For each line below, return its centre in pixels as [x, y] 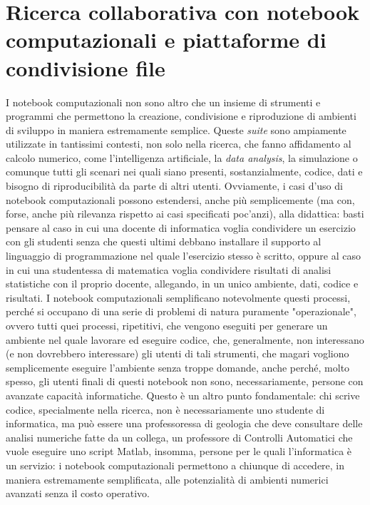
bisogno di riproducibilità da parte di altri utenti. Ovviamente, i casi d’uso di [174, 186]
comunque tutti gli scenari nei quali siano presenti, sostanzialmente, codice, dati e [184, 172]
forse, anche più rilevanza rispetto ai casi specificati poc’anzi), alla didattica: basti [185, 214]
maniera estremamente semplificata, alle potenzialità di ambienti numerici [167, 479]
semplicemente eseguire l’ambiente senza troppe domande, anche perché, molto [178, 367]
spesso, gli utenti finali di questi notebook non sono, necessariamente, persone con [185, 381]
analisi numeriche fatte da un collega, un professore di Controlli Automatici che [179, 437]
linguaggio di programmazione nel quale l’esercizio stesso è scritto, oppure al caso [184, 256]
